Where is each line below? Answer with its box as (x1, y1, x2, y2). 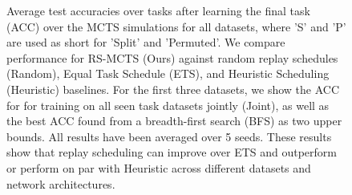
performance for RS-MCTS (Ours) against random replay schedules (6, 49, 338, 66)
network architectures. (6, 175, 115, 192)
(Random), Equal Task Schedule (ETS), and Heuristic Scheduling (6, 65, 330, 82)
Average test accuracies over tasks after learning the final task (6, 2, 310, 18)
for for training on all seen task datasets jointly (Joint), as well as (6, 96, 330, 113)
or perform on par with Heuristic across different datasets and (6, 159, 311, 176)
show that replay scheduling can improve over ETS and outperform (6, 144, 338, 160)
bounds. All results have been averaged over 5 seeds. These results (6, 128, 332, 144)
